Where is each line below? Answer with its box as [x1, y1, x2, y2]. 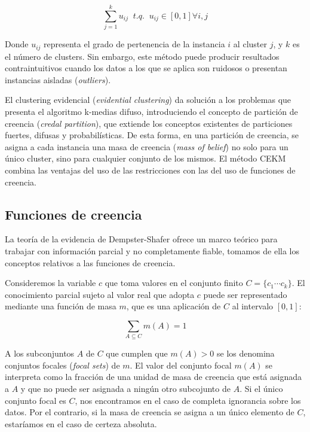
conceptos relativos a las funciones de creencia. [5, 256, 176, 269]
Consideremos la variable [5, 276, 96, 289]
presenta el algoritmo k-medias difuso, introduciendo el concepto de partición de [5, 105, 298, 117]
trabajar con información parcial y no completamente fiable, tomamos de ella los [5, 244, 300, 257]
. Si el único [240, 382, 283, 394]
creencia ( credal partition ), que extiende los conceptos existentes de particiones [5, 117, 293, 129]
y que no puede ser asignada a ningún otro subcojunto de [20, 382, 231, 394]
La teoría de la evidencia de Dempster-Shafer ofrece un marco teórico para [5, 233, 278, 245]
